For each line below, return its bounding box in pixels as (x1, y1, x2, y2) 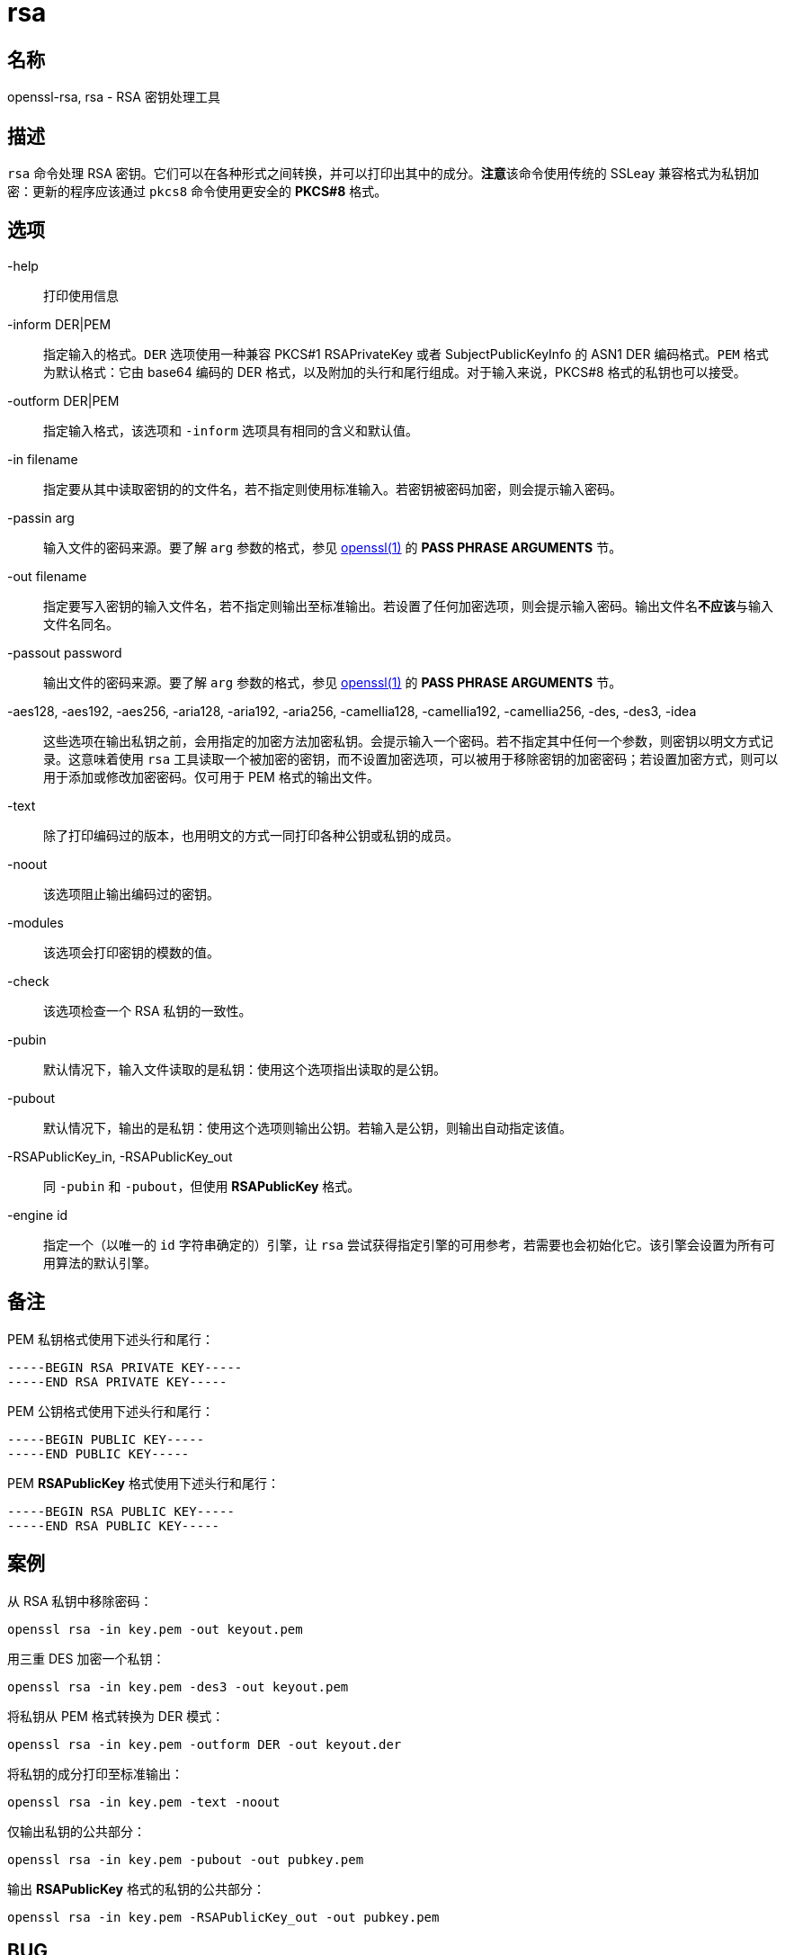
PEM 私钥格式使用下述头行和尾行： (7, 1331, 214, 1347)
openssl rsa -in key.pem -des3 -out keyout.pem (7, 1679, 349, 1694)
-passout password (7, 644, 122, 660)
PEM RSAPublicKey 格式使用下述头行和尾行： (7, 1475, 280, 1491)
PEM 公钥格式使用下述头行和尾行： (7, 1403, 214, 1419)
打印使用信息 (43, 287, 119, 303)
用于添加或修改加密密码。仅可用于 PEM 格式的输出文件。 (43, 768, 379, 785)
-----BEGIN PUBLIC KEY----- (7, 1431, 205, 1447)
